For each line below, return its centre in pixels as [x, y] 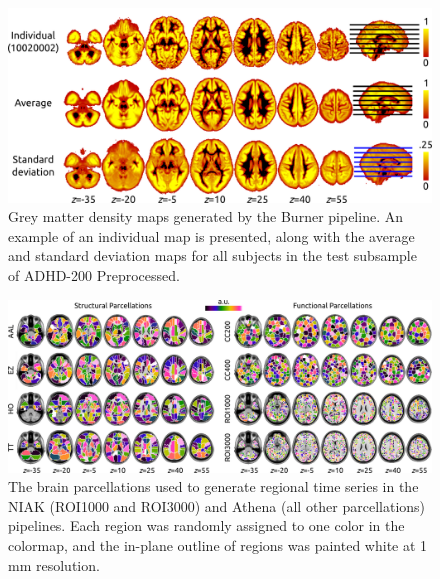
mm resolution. [54, 564]
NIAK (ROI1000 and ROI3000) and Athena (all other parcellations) [217, 505]
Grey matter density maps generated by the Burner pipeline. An [205, 216]
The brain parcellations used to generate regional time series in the [213, 486]
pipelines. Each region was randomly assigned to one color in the [206, 525]
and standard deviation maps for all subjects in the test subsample [212, 255]
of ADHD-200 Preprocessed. [94, 274]
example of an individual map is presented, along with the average [211, 235]
